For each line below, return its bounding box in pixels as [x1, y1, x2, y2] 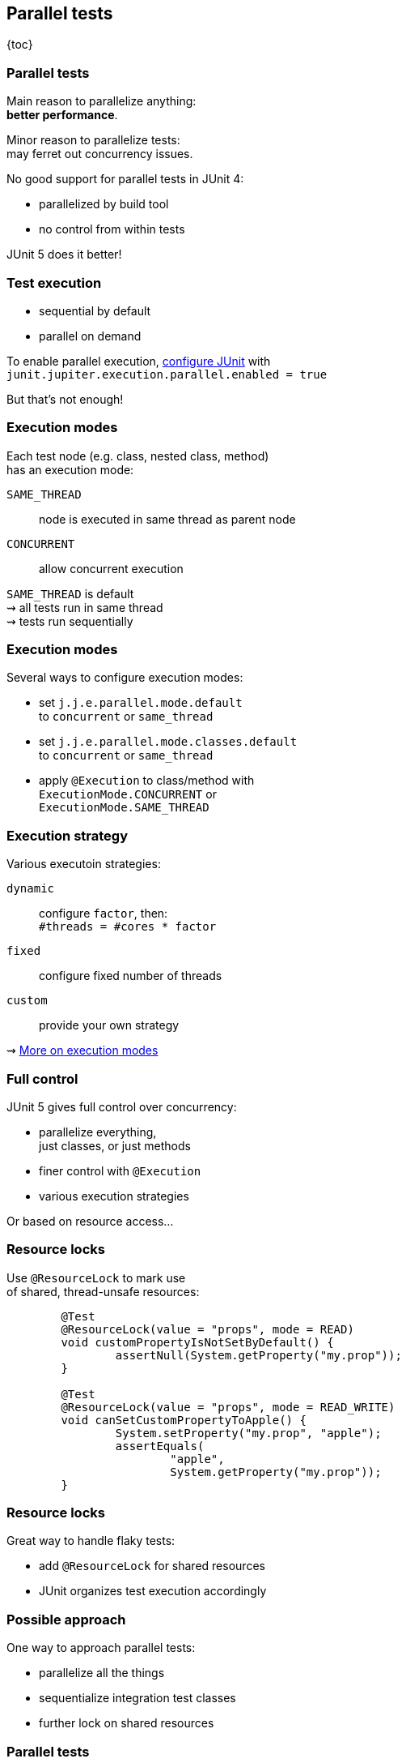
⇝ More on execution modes [6, 1043, 159, 1058]
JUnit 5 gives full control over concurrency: [6, 1099, 237, 1114]
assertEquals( [115, 1439, 205, 1453]
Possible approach [6, 1611, 126, 1628]
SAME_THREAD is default [6, 586, 134, 601]
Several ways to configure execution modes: [6, 670, 243, 685]
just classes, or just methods [39, 1138, 191, 1153]
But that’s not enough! [6, 392, 124, 406]
